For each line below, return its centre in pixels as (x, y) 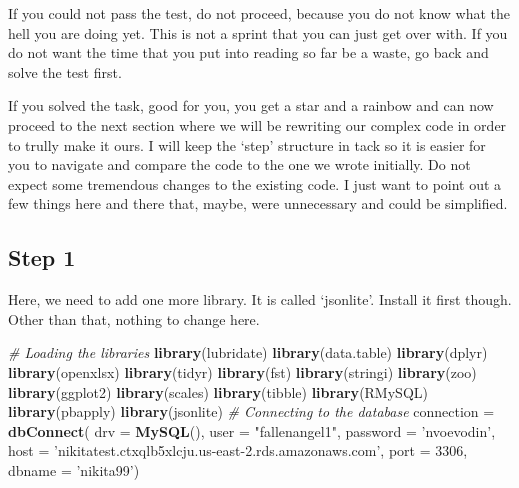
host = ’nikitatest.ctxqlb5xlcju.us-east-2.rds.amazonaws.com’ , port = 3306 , (238, 450)
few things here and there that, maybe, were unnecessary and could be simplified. (258, 203)
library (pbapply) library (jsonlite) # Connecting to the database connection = (251, 411)
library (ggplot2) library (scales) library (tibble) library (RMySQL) (218, 391)
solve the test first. (65, 71)
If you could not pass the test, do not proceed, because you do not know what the (259, 13)
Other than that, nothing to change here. (134, 318)
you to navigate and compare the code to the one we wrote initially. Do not (239, 164)
